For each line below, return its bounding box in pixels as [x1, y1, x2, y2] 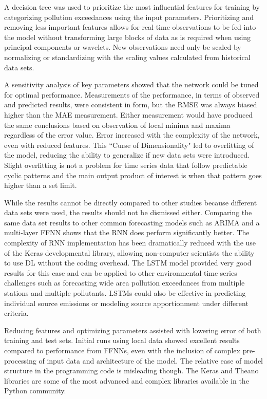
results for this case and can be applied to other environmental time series [4, 267, 237, 278]
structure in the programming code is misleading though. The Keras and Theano [4, 365, 259, 376]
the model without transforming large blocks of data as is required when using [4, 31, 251, 42]
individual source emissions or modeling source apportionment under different [4, 297, 249, 308]
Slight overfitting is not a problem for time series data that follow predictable [4, 159, 247, 170]
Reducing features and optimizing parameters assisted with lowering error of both [4, 325, 261, 335]
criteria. [4, 308, 29, 318]
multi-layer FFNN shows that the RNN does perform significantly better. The [4, 227, 250, 238]
